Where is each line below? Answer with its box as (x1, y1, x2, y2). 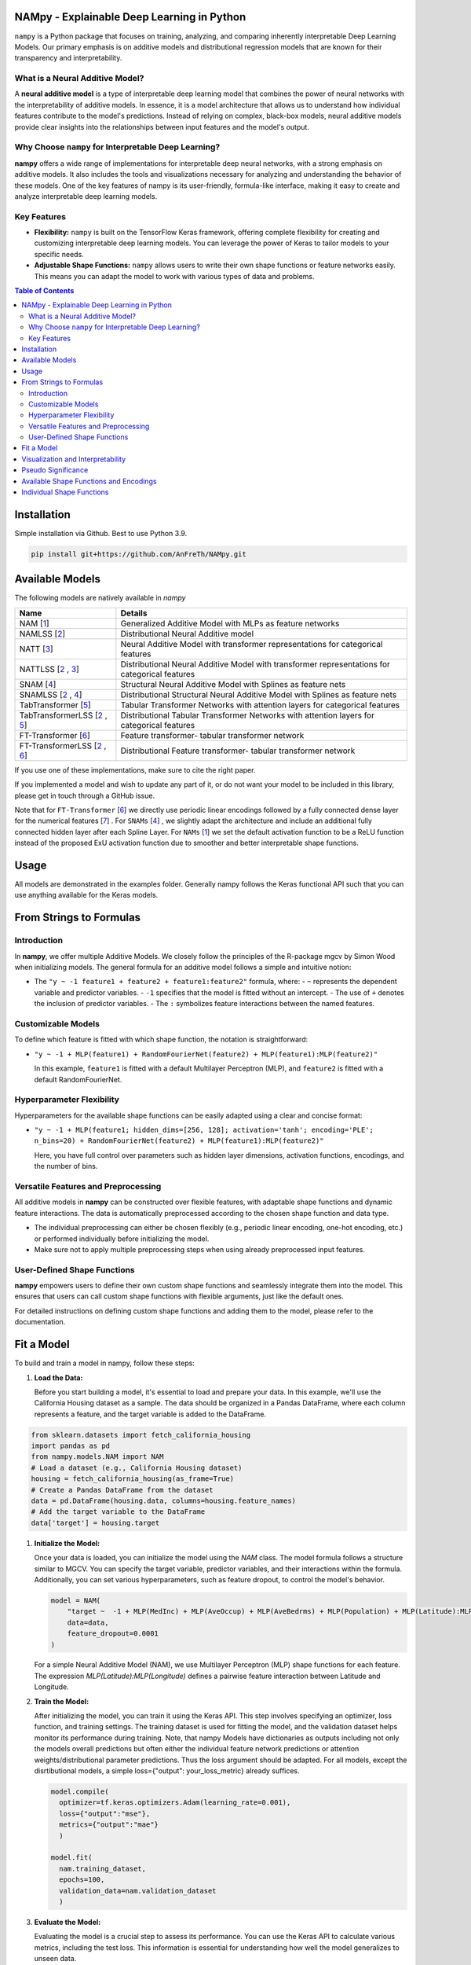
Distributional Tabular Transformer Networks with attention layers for (120, 710, 374, 721)
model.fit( (50, 1853, 93, 1862)
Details (120, 608, 148, 619)
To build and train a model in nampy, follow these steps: (14, 1358, 195, 1368)
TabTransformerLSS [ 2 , (19, 710, 108, 721)
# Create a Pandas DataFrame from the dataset (31, 1486, 214, 1494)
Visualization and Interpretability (21, 454, 126, 464)
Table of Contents (14, 286, 75, 296)
